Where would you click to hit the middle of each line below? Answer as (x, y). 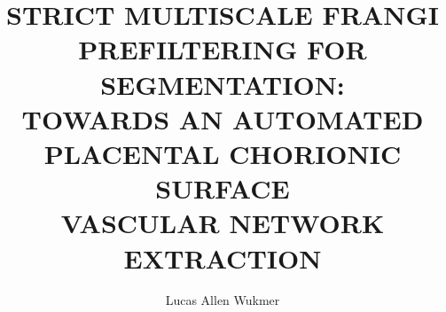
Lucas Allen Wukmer (223, 300)
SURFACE (223, 188)
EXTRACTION (223, 257)
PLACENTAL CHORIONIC (223, 153)
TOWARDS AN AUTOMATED (223, 118)
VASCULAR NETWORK (223, 223)
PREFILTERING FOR (223, 49)
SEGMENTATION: (223, 84)
